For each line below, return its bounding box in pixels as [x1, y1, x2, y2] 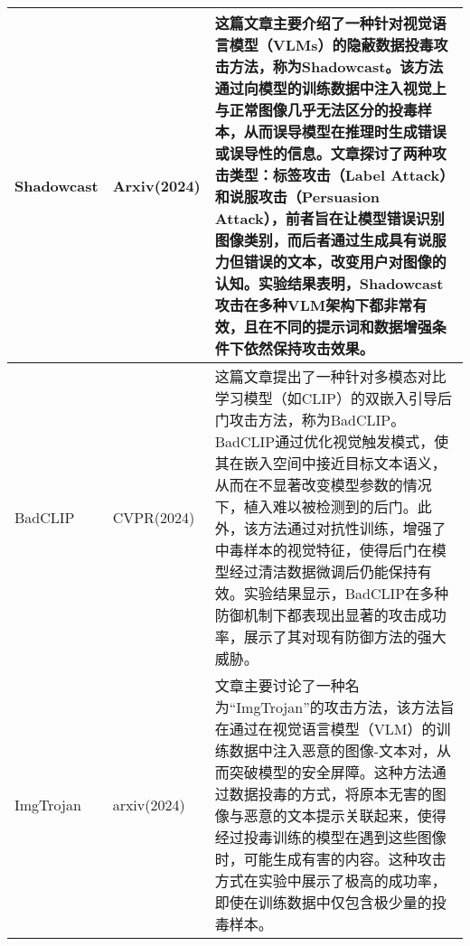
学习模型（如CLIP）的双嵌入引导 [214, 388, 437, 408]
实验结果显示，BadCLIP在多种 [243, 583, 449, 604]
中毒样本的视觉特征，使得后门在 [214, 539, 432, 560]
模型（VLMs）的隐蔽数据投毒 [229, 34, 434, 55]
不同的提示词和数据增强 [272, 316, 432, 337]
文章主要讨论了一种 [214, 675, 345, 696]
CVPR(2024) [112, 506, 195, 528]
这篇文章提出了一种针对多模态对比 [214, 366, 446, 387]
